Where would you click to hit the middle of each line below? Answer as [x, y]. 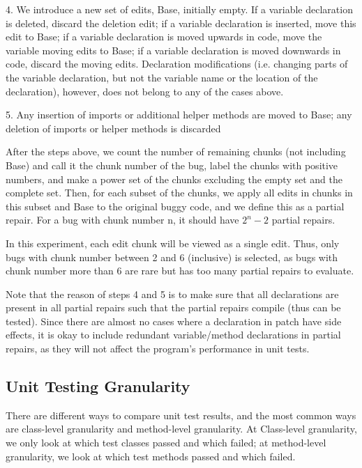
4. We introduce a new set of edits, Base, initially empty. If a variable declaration [179, 9]
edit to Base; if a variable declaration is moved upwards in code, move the [164, 37]
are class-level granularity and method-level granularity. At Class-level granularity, [181, 429]
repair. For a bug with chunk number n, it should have [122, 220]
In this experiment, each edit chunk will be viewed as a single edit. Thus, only [173, 243]
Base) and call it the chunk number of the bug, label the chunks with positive [172, 165]
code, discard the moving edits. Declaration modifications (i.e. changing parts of [177, 64]
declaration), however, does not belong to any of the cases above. [145, 91]
